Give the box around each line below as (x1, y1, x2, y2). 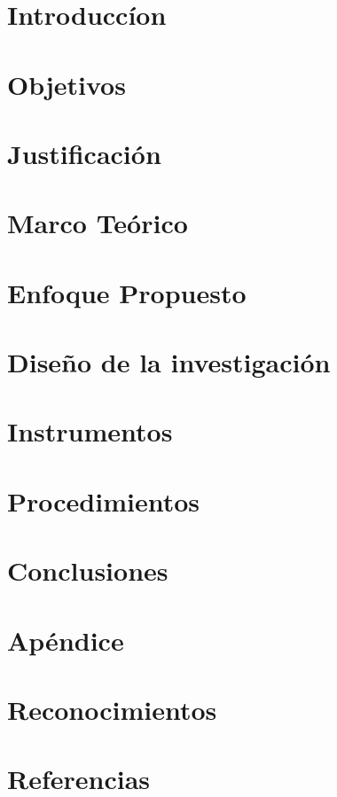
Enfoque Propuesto (7, 274, 247, 310)
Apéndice (7, 621, 124, 658)
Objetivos (7, 66, 126, 102)
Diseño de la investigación (7, 344, 331, 380)
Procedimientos (7, 482, 200, 519)
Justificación (7, 135, 161, 171)
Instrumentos (7, 413, 173, 449)
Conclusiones (7, 552, 168, 589)
